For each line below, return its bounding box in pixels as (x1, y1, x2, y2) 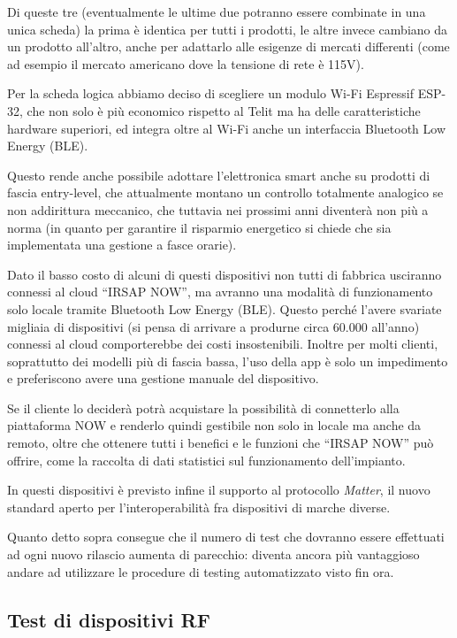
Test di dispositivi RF (7, 605, 210, 633)
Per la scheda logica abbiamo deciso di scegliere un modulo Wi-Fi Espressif (7, 84, 415, 103)
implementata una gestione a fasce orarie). (7, 235, 237, 254)
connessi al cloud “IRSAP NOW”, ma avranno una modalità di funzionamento (7, 282, 433, 301)
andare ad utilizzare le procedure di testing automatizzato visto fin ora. (7, 562, 394, 580)
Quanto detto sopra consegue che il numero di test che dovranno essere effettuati (7, 527, 445, 546)
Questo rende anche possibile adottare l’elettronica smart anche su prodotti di (7, 165, 430, 184)
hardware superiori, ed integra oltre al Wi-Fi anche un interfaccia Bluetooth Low (7, 119, 446, 137)
